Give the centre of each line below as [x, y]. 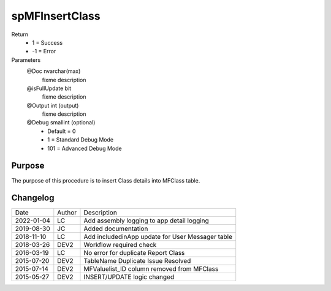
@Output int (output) [53, 105]
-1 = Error [44, 51]
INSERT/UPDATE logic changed [129, 277]
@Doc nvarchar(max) [54, 71]
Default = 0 [62, 131]
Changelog [33, 198]
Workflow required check [120, 245]
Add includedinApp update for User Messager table [158, 237]
